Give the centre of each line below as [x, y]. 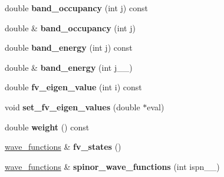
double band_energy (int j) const [69, 47]
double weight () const [47, 127]
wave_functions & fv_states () [63, 147]
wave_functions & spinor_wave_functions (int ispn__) [112, 166]
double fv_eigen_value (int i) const [73, 87]
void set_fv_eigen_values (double [73, 106]
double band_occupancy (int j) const [76, 8]
